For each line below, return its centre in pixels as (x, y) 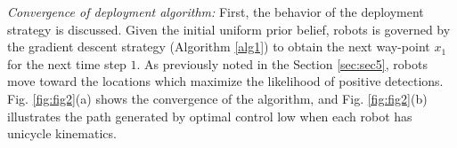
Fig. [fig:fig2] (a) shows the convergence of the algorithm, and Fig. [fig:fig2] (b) (217, 98)
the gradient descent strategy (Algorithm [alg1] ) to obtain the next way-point (219, 47)
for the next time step (67, 63)
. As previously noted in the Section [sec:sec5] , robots (282, 63)
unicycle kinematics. (62, 133)
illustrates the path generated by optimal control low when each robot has (210, 116)
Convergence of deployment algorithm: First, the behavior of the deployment (216, 12)
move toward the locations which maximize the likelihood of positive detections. (225, 81)
